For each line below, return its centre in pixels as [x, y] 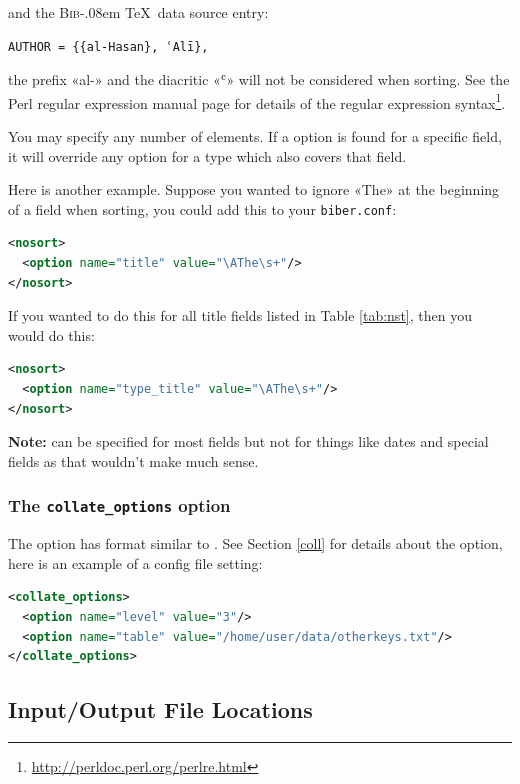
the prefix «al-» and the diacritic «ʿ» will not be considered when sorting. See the [259, 79]
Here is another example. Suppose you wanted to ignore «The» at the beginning [254, 189]
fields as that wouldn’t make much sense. [133, 460]
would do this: [51, 334]
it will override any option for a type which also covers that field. [207, 155]
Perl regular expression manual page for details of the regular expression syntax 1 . [257, 101]
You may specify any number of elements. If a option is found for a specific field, [255, 136]
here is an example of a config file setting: [135, 562]
